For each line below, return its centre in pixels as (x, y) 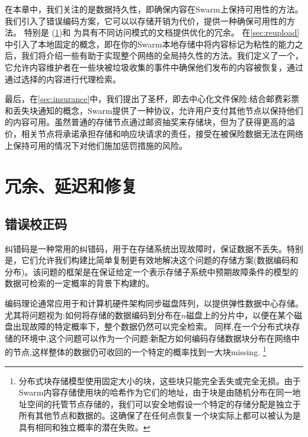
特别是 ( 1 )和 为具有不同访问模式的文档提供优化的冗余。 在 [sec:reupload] (162, 32)
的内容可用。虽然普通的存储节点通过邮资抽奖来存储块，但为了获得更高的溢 (150, 122)
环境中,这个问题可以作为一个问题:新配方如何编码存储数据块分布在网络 (156, 338)
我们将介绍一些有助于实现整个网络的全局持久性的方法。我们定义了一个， (162, 55)
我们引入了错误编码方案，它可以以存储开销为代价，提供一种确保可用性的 (146, 20)
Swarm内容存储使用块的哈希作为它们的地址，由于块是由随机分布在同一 (155, 392)
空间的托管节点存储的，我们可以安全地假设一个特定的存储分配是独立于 (164, 403)
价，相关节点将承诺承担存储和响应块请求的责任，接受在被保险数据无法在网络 (154, 133)
